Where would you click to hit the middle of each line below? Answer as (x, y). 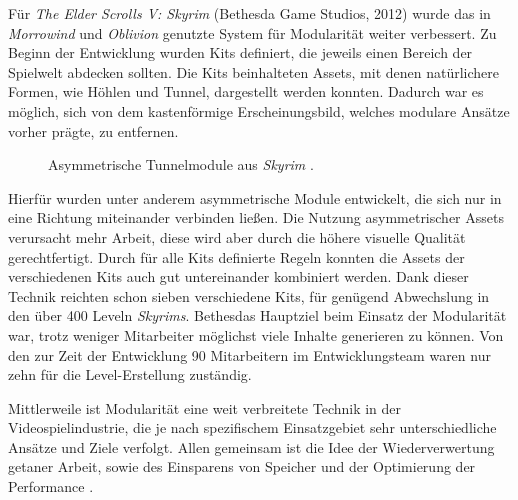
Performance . (51, 486)
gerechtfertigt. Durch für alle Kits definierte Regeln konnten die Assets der (236, 256)
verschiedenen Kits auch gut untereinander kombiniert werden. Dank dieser (238, 276)
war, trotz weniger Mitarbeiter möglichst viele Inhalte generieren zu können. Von (256, 334)
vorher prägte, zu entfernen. (93, 130)
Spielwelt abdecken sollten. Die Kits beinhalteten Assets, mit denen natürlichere (254, 71)
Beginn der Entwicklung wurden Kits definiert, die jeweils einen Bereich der (240, 52)
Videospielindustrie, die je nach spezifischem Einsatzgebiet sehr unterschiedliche (252, 427)
